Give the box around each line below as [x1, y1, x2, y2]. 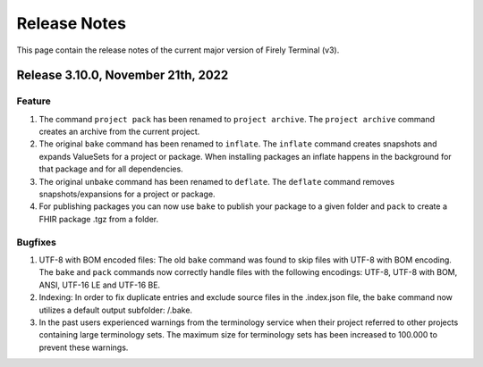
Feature [16, 95, 51, 107]
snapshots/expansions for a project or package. [38, 188, 216, 200]
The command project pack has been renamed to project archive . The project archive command [38, 113, 436, 124]
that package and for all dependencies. [38, 163, 183, 174]
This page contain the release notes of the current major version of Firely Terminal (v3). [16, 45, 340, 55]
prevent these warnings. [38, 342, 129, 353]
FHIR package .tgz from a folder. [38, 213, 159, 224]
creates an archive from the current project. [38, 126, 200, 138]
